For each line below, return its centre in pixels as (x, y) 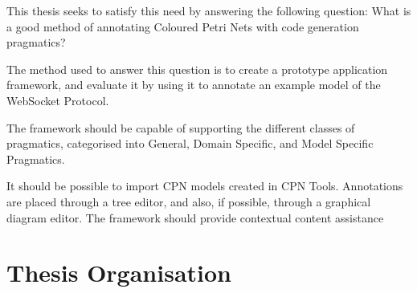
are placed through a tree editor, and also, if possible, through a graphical (189, 201)
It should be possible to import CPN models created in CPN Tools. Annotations (205, 186)
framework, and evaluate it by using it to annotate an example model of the (194, 85)
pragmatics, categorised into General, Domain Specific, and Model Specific (190, 143)
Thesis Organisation (119, 273)
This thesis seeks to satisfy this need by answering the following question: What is (209, 10)
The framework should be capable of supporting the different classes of (181, 127)
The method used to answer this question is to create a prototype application (197, 69)
